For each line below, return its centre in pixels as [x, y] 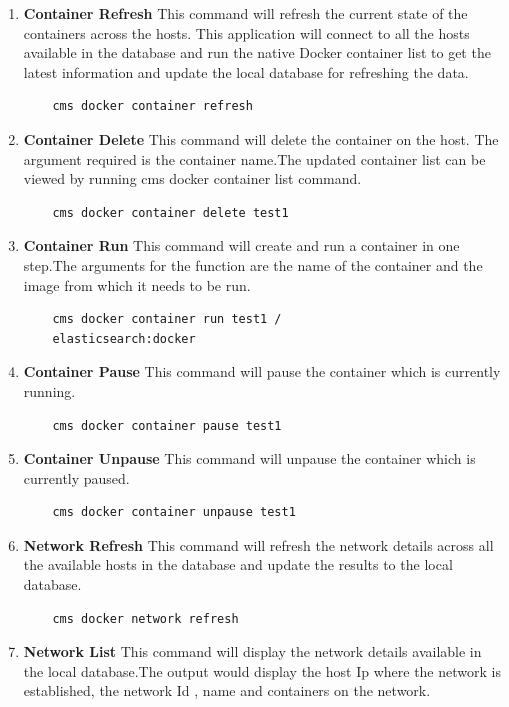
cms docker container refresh [152, 106]
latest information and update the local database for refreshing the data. [246, 71]
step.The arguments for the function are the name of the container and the [253, 264]
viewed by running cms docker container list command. [192, 178]
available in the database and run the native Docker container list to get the [257, 52]
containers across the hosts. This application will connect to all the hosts [246, 32]
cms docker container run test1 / [167, 319]
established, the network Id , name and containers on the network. [227, 690]
